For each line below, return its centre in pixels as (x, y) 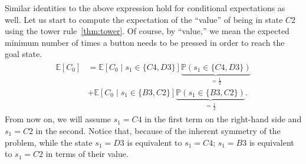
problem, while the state (49, 142)
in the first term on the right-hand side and (223, 119)
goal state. (24, 54)
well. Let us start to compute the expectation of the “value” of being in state (144, 19)
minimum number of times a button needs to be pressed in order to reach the (145, 42)
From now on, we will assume (58, 119)
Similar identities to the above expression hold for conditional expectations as (145, 8)
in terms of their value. (87, 154)
